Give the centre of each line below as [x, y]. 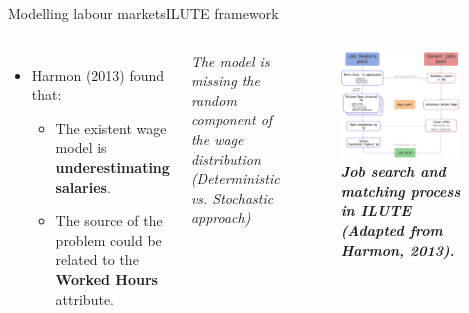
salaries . [83, 186]
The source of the [109, 220]
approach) [220, 217]
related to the [97, 259]
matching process [400, 190]
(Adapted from [391, 229]
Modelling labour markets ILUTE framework [143, 13]
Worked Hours [106, 278]
